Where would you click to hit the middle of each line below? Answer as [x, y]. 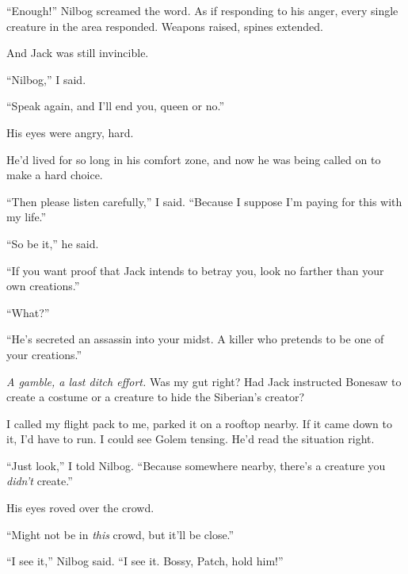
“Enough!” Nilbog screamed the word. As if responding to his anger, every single [202, 10]
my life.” [27, 217]
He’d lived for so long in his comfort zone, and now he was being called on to [194, 159]
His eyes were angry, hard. [70, 132]
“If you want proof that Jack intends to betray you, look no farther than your [195, 270]
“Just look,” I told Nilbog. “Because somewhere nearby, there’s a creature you [196, 465]
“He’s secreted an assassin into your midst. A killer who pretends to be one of [195, 339]
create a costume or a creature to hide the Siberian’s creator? [156, 397]
